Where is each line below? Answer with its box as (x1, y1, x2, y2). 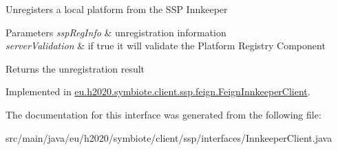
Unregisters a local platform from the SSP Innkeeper (6, 2, 228, 16)
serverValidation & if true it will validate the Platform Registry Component (6, 38, 326, 53)
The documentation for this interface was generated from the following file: (6, 107, 321, 121)
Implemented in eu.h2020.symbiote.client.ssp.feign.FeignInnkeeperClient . (6, 84, 310, 99)
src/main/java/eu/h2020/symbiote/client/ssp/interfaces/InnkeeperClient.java (6, 130, 332, 145)
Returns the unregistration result (6, 61, 145, 75)
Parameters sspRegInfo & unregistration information (6, 25, 226, 39)
